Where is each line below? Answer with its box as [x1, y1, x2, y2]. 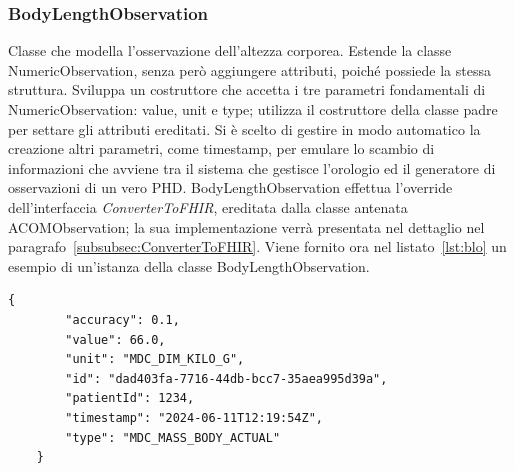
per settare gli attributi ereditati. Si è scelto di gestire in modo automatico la [8, 118, 481, 139]
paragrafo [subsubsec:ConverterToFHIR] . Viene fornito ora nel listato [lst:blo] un [8, 236, 507, 257]
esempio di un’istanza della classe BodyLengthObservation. [8, 255, 370, 276]
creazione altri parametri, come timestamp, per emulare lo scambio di [8, 138, 435, 159]
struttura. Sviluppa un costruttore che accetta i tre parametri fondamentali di [8, 79, 486, 100]
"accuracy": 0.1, [65, 312, 180, 327]
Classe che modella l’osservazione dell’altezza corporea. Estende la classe [8, 40, 452, 61]
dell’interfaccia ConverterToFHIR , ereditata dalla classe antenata [8, 196, 408, 217]
